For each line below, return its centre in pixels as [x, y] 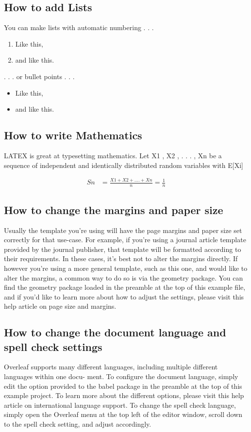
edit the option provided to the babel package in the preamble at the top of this [123, 386]
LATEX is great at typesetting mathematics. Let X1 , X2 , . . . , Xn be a [113, 155]
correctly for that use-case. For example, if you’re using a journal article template [125, 240]
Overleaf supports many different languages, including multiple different [111, 367]
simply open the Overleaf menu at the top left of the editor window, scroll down [123, 414]
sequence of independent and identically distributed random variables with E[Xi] [124, 165]
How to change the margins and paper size [114, 209]
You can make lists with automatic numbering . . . [79, 27]
